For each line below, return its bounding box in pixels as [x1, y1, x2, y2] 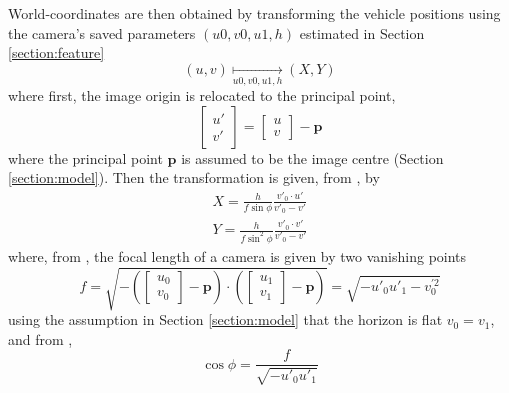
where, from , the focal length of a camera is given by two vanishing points [8, 245, 467, 266]
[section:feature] [8, 42, 105, 63]
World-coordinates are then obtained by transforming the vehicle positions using [8, 3, 501, 23]
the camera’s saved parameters [8, 22, 196, 43]
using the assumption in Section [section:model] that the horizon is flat [8, 309, 443, 330]
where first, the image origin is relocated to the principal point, [8, 85, 396, 106]
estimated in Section [299, 22, 425, 43]
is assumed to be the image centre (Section [181, 147, 444, 168]
